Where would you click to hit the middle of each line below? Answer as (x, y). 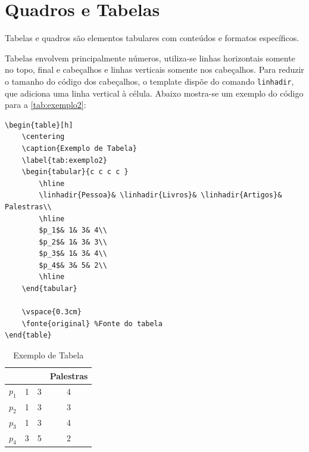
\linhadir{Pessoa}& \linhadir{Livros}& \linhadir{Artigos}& (160, 195)
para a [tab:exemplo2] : (46, 105)
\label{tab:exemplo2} (64, 160)
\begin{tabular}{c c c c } (75, 172)
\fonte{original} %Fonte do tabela (92, 323)
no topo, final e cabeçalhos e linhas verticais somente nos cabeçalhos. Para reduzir (154, 69)
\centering (43, 137)
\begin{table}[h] (39, 125)
